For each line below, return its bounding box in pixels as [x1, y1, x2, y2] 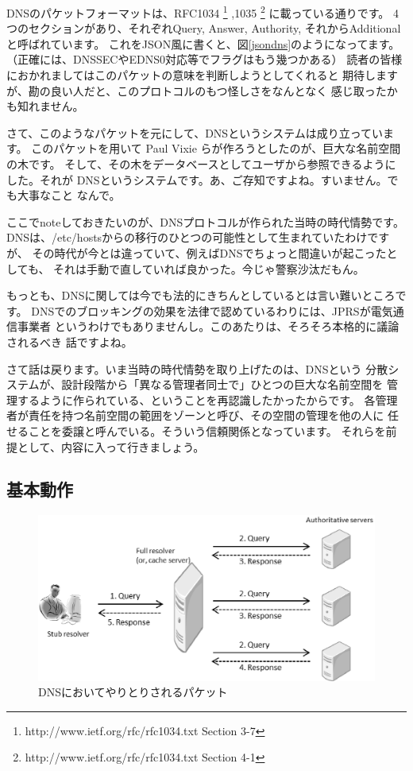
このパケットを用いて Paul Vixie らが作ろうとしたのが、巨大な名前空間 [31, 140, 401, 157]
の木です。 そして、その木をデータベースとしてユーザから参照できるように [6, 156, 396, 172]
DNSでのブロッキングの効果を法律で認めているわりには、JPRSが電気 [31, 302, 393, 319]
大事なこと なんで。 [17, 187, 121, 203]
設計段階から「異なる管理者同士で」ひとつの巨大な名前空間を [61, 376, 384, 393]
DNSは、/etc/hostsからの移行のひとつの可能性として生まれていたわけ [6, 229, 368, 246]
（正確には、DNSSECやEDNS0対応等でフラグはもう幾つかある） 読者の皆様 [6, 51, 403, 68]
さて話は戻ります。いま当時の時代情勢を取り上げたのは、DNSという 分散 [6, 360, 388, 377]
